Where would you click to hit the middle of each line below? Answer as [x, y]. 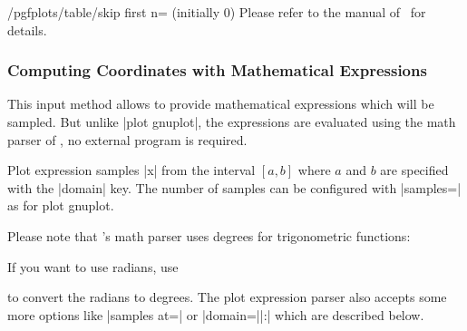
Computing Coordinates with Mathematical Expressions [217, 70]
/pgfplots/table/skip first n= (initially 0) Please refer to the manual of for [217, 12]
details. [27, 29]
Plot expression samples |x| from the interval [131, 170]
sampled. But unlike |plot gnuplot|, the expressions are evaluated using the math [232, 122]
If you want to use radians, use [93, 266]
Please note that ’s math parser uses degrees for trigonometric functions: [209, 235]
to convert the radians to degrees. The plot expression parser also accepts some [227, 297]
